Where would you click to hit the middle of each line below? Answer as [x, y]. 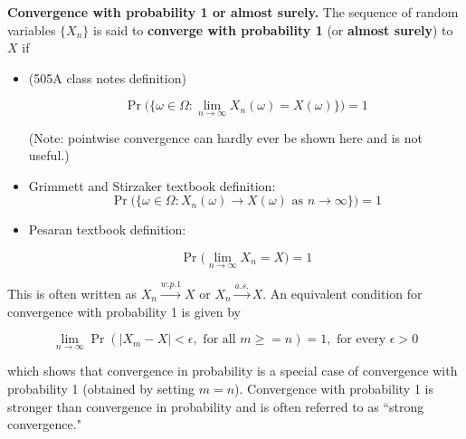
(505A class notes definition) [107, 77]
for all [219, 340]
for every [361, 340]
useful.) [49, 155]
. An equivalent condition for [342, 293]
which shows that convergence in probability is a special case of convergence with [233, 371]
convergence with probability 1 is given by [124, 311]
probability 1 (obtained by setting [101, 388]
